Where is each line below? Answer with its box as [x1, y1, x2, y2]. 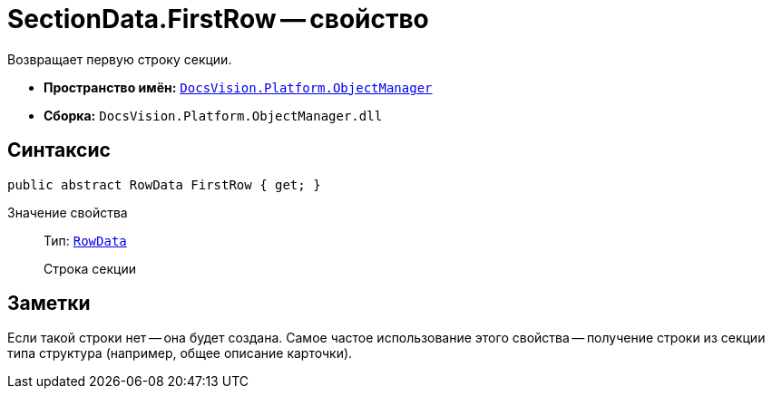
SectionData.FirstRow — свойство [7, 4, 429, 34]
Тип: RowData [44, 232, 127, 248]
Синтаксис [7, 139, 111, 162]
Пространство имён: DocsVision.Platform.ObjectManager [44, 79, 433, 95]
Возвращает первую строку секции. [7, 51, 232, 67]
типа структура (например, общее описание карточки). [7, 345, 353, 362]
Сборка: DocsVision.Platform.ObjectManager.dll [44, 107, 383, 123]
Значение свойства [7, 204, 128, 220]
